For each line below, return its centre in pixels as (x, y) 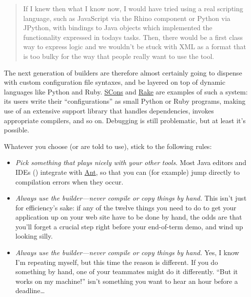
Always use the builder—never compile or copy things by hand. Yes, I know (127, 252)
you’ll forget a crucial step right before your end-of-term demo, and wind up (129, 226)
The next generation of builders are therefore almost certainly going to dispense (123, 72)
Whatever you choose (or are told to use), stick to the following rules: (108, 146)
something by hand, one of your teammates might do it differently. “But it (126, 271)
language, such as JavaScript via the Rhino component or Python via (127, 18)
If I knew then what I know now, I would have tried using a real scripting (133, 8)
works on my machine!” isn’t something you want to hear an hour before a (126, 281)
